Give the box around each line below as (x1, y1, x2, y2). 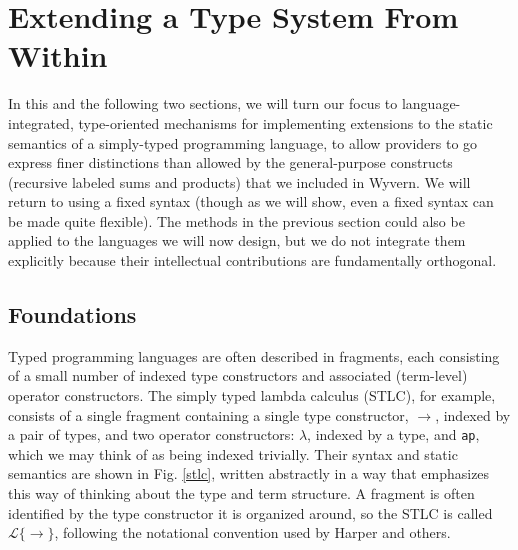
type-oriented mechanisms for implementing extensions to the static (78, 112, 493, 133)
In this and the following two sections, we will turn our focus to (8, 93, 398, 114)
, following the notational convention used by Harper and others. (54, 522, 451, 543)
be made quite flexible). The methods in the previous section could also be (8, 210, 465, 231)
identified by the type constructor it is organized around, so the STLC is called (8, 502, 493, 523)
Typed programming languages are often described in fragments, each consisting (8, 345, 500, 366)
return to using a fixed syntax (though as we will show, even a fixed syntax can (8, 191, 494, 212)
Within (8, 35, 108, 76)
